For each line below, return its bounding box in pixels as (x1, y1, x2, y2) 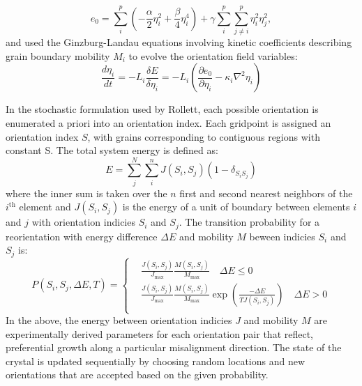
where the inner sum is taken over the (6, 185, 167, 200)
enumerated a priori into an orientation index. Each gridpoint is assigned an (6, 115, 331, 130)
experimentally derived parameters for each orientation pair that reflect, (6, 326, 314, 341)
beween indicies (249, 229, 315, 243)
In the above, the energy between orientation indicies (6, 313, 232, 327)
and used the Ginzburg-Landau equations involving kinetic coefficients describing (6, 35, 352, 49)
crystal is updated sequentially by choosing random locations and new (6, 353, 306, 368)
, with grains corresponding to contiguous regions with (87, 129, 320, 144)
